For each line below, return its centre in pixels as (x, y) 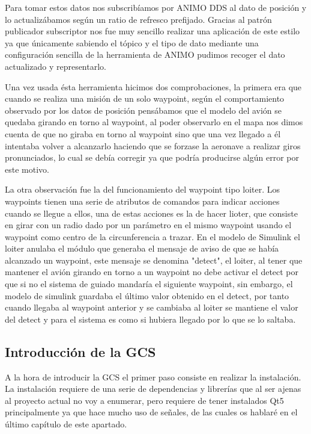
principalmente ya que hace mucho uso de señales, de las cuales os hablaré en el (151, 412)
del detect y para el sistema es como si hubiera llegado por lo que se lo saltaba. (150, 319)
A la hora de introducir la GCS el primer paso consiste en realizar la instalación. (153, 377)
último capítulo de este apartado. (66, 424)
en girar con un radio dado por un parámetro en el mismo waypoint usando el (148, 225)
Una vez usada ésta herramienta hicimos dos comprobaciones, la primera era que (153, 86)
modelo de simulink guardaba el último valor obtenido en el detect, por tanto (147, 295)
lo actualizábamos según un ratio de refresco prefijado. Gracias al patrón (138, 19)
